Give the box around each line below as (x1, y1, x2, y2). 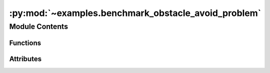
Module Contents (9, 22, 68, 31)
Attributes (9, 54, 42, 63)
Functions (9, 38, 41, 47)
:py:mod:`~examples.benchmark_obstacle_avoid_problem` (9, 7, 261, 18)
